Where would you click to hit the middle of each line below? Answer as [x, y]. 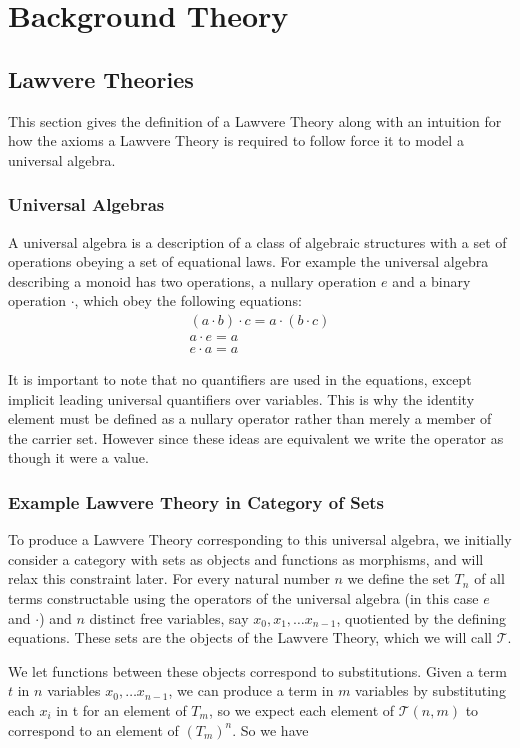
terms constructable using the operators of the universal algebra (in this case [243, 598]
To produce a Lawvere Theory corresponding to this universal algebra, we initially [260, 539]
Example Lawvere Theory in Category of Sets [196, 501]
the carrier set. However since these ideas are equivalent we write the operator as [256, 437]
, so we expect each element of [301, 709]
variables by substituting [430, 690]
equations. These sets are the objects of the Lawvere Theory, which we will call [250, 637]
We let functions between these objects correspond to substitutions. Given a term [257, 670]
